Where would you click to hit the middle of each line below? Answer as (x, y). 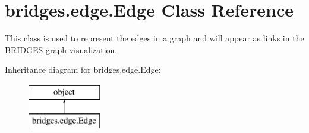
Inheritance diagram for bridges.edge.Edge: (83, 69)
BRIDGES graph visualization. (61, 49)
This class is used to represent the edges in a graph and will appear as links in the (154, 38)
